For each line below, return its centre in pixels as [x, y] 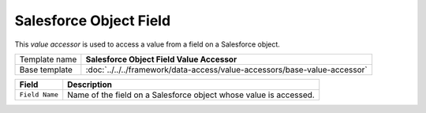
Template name [48, 59]
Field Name [39, 95]
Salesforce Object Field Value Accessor [161, 59]
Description [90, 85]
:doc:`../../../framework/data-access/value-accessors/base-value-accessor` [226, 70]
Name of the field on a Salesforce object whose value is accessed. [191, 95]
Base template [46, 70]
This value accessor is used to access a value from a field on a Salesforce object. [147, 44]
